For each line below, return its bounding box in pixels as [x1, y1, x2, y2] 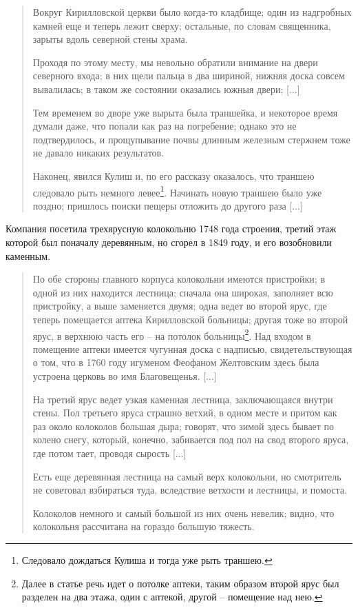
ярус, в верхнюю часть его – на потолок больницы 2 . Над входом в [32, 326, 311, 343]
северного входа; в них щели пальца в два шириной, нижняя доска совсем [32, 68, 345, 83]
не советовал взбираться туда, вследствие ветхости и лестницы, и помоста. [32, 483, 347, 497]
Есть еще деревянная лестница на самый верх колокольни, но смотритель [32, 469, 341, 483]
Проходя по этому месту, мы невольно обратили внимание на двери [32, 54, 318, 69]
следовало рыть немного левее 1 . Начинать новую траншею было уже [32, 183, 322, 199]
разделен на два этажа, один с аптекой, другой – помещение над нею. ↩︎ [21, 589, 323, 604]
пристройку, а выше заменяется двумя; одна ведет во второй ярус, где [32, 298, 327, 313]
